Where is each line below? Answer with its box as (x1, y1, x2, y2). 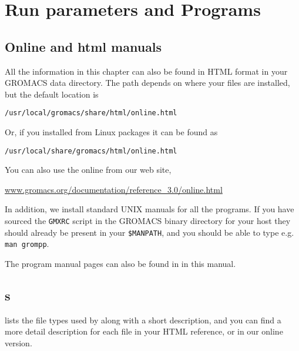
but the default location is (5, 88, 99, 100)
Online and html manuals (5, 37, 162, 55)
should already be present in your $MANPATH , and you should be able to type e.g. (5, 226, 294, 238)
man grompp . (5, 238, 49, 250)
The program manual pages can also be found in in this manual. (5, 258, 236, 270)
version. (5, 337, 32, 349)
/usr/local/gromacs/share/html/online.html (5, 109, 177, 118)
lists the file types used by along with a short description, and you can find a (5, 313, 281, 326)
